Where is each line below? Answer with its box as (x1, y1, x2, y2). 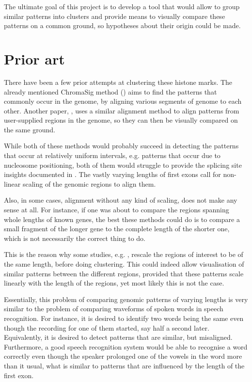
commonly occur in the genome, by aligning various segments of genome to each (4, 96, 242, 106)
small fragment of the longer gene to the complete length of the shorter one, (4, 223, 230, 234)
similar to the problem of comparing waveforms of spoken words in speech (4, 303, 223, 314)
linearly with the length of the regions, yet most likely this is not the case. (4, 278, 224, 288)
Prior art (4, 48, 65, 68)
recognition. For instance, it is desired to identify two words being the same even (4, 313, 244, 323)
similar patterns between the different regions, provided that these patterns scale (4, 268, 244, 278)
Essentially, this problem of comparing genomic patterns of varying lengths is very (4, 294, 248, 304)
